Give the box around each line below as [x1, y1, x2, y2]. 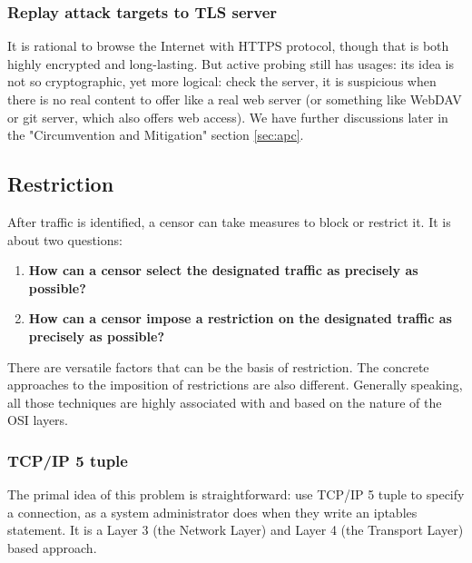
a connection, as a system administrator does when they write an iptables [7, 502, 418, 521]
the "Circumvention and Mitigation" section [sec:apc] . [7, 125, 304, 144]
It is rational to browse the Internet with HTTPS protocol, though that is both [7, 36, 449, 55]
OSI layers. [7, 410, 69, 430]
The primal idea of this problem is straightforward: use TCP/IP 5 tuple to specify [7, 485, 465, 504]
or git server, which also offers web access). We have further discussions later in [7, 107, 448, 126]
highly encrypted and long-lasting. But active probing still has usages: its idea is [7, 54, 454, 73]
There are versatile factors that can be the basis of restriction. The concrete [7, 357, 429, 376]
